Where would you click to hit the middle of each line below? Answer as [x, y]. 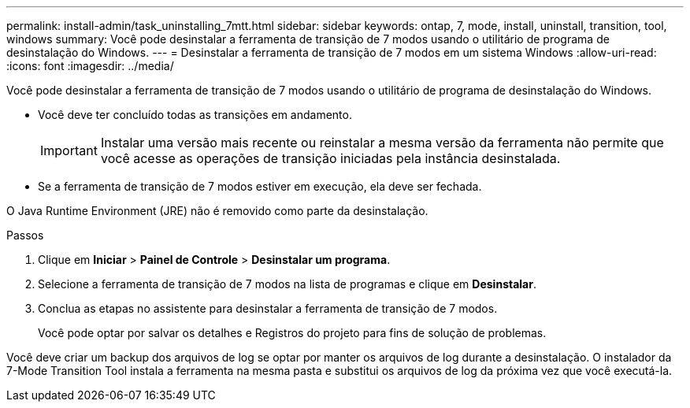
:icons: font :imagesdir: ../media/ [90, 66]
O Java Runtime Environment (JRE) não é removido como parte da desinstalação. [217, 211]
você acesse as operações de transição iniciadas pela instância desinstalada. [330, 158]
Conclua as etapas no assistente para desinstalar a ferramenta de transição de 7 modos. [268, 308]
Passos [25, 235]
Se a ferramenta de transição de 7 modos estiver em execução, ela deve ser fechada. [260, 186]
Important [69, 150]
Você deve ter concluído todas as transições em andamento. [195, 115]
